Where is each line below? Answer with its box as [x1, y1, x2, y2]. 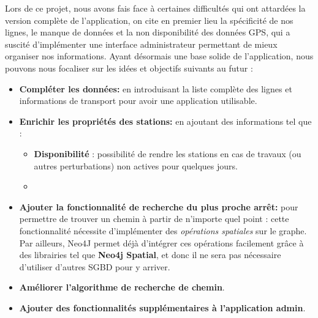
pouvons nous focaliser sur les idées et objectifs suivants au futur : [5, 61, 253, 74]
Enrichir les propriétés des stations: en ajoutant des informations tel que [19, 114, 312, 127]
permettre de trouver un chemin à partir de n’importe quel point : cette [19, 212, 289, 225]
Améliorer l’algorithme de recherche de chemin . [19, 281, 225, 294]
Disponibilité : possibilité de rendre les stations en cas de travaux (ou [34, 147, 301, 160]
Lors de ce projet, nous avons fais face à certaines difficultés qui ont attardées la [5, 2, 306, 14]
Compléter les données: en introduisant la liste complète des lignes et [19, 82, 292, 95]
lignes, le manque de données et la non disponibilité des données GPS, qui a [5, 26, 290, 39]
